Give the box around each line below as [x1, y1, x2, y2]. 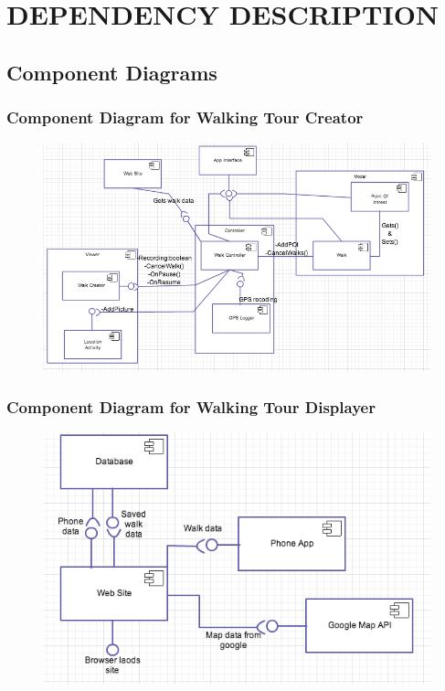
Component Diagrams [6, 58, 217, 86]
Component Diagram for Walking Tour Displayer [6, 395, 376, 418]
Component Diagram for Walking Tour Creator [6, 106, 364, 129]
